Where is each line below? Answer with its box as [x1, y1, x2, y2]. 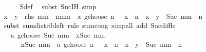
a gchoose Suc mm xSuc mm [10, 29, 105, 39]
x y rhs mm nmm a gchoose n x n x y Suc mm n [3, 11, 203, 21]
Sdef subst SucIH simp [19, 1, 96, 11]
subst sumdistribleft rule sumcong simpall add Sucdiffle [3, 20, 176, 30]
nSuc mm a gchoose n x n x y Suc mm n [20, 39, 182, 49]
